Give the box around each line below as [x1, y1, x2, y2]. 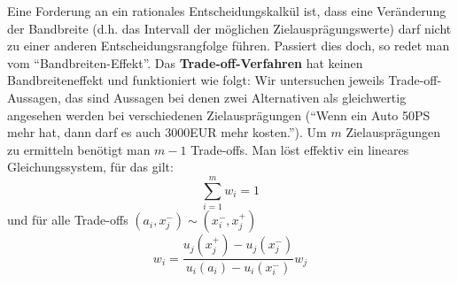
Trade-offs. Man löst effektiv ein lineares [190, 140, 409, 158]
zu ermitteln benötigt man [7, 140, 151, 158]
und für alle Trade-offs [7, 210, 128, 229]
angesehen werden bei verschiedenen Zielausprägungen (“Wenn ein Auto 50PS [7, 105, 431, 124]
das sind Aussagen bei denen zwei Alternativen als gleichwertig [65, 88, 407, 106]
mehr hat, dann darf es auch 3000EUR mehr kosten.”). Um [7, 123, 327, 141]
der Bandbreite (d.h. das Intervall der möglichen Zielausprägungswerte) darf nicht [7, 19, 452, 37]
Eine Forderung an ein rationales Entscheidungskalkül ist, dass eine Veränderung [7, 2, 446, 19]
